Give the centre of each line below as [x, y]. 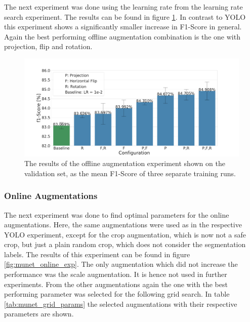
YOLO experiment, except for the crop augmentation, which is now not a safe [125, 234]
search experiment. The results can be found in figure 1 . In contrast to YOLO [125, 16]
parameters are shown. [39, 314]
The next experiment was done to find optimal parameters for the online [117, 214]
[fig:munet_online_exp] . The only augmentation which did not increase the [121, 264]
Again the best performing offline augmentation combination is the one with [122, 36]
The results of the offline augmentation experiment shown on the [125, 163]
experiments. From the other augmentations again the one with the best [116, 284]
